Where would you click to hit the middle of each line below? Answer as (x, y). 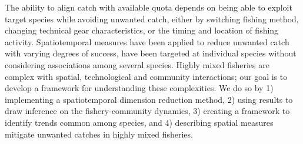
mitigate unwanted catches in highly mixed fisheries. (99, 134)
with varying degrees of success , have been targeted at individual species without (151, 53)
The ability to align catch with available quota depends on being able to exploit (149, 7)
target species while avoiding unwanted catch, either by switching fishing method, (152, 19)
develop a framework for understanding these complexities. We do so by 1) (139, 88)
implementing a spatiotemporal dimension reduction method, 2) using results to (149, 99)
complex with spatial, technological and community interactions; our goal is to (146, 76)
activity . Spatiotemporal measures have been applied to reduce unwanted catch (147, 41)
